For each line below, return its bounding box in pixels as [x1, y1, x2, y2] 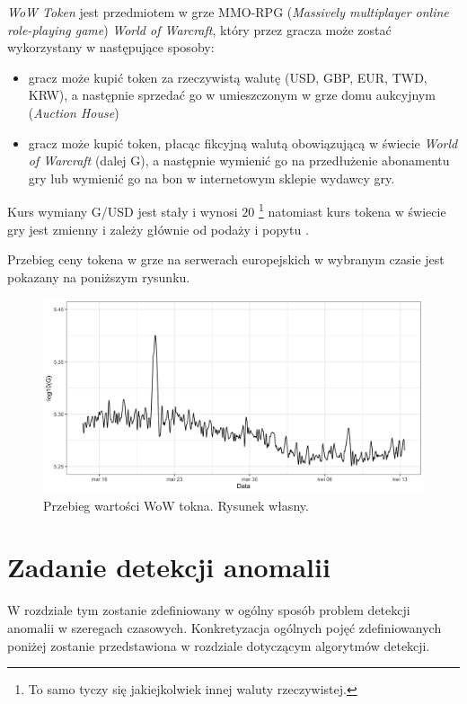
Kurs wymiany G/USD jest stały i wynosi [7, 202, 238, 220]
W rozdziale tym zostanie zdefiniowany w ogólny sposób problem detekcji [7, 601, 410, 619]
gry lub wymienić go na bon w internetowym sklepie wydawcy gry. [28, 168, 395, 187]
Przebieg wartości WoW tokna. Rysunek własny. [43, 495, 309, 514]
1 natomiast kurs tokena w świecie [258, 200, 446, 220]
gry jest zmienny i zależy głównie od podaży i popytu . [7, 219, 309, 238]
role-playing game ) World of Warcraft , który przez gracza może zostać [7, 20, 392, 39]
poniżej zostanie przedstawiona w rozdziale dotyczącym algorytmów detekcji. [7, 636, 430, 655]
